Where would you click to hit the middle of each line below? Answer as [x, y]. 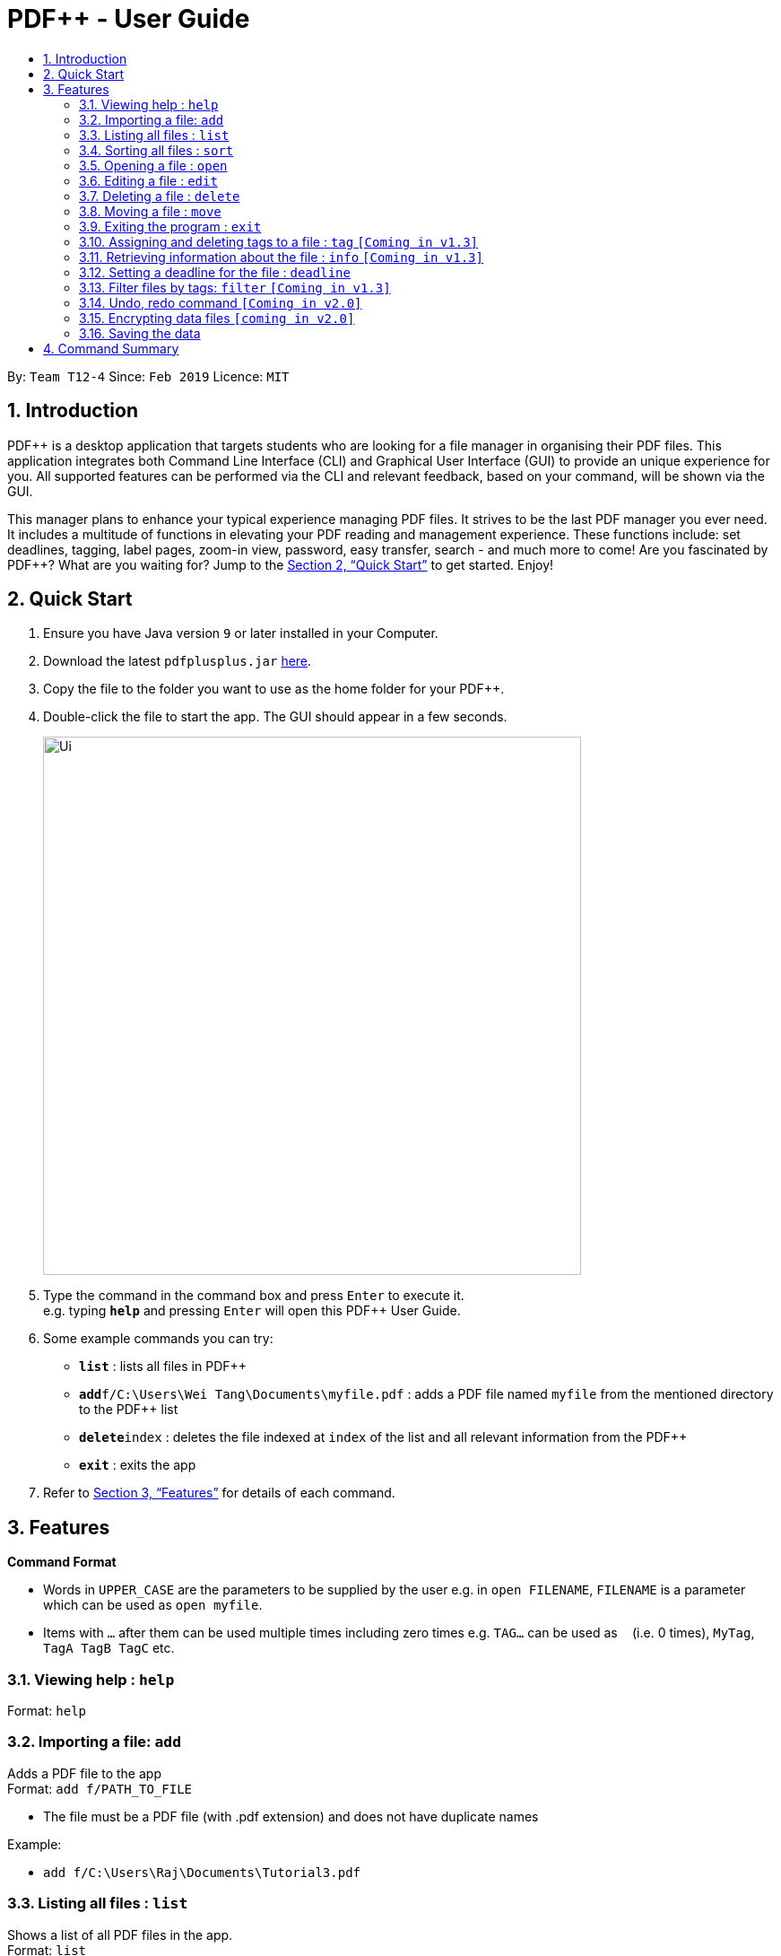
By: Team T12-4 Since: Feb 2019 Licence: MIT [148, 376]
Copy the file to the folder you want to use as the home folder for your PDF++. [274, 689]
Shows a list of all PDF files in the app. [120, 1934]
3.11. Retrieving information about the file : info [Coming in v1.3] [281, 257]
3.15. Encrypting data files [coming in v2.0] [217, 318]
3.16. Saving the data [140, 333]
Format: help [47, 1711]
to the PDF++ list [129, 1410]
